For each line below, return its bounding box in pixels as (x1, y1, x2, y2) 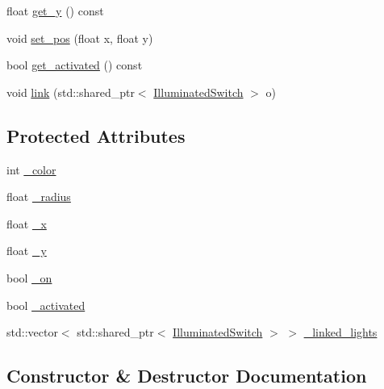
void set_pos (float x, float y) (6, 29, 153, 46)
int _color (6, 161, 56, 178)
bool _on (6, 269, 52, 286)
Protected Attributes (6, 123, 186, 148)
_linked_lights (303, 324, 378, 341)
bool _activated (6, 296, 86, 313)
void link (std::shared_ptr (6, 83, 135, 100)
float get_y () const (6, 2, 104, 19)
